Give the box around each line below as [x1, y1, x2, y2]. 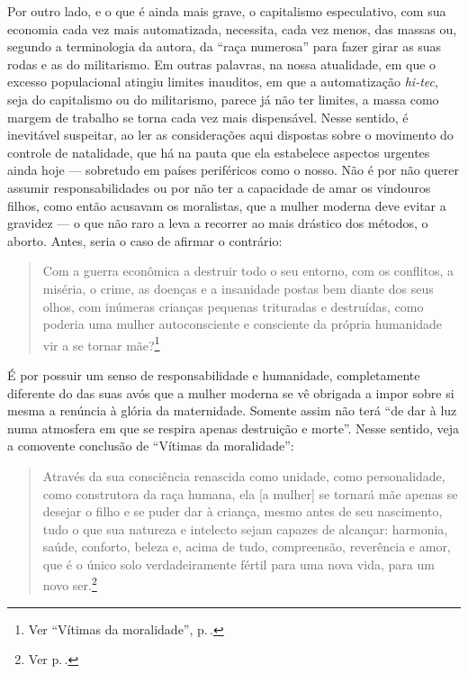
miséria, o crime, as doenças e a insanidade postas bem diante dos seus [42, 278, 434, 297]
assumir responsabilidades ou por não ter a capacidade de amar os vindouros [7, 178, 431, 196]
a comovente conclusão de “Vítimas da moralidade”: [7, 436, 294, 455]
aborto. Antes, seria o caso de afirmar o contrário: [7, 231, 283, 250]
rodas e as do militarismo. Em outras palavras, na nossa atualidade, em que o [7, 54, 436, 73]
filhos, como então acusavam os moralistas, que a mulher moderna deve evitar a [7, 196, 446, 214]
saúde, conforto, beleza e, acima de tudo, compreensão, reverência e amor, [42, 537, 451, 556]
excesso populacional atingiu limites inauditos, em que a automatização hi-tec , [7, 72, 438, 91]
